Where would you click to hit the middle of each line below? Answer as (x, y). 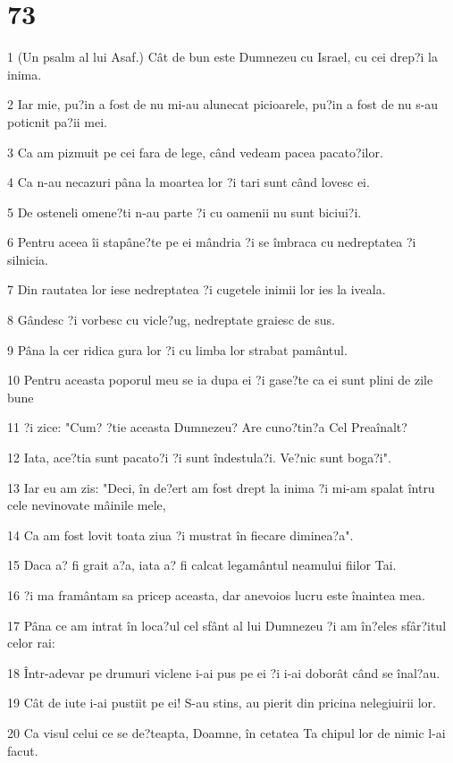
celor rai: (31, 643)
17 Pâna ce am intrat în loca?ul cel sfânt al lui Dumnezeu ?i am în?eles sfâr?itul (227, 625)
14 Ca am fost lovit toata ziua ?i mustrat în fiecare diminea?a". (180, 534)
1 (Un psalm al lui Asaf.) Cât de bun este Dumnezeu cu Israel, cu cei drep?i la (222, 57)
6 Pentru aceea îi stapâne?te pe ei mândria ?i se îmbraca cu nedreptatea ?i (212, 242)
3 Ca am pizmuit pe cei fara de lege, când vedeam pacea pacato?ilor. (195, 152)
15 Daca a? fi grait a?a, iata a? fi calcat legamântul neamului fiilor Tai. (202, 565)
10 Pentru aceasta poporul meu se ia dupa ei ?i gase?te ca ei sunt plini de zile (220, 380)
